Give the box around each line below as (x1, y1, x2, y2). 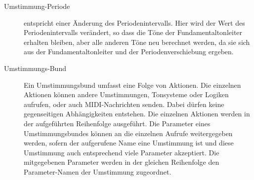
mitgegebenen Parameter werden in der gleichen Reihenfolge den (24, 157, 219, 167)
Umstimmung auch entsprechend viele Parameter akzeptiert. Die (24, 147, 219, 157)
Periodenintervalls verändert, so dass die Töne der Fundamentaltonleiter (24, 27, 243, 37)
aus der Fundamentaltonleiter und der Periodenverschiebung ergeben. (24, 46, 234, 57)
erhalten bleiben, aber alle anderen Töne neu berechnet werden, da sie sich (24, 36, 250, 47)
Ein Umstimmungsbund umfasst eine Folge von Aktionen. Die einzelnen (24, 79, 241, 90)
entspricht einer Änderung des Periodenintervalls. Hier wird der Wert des (24, 17, 245, 28)
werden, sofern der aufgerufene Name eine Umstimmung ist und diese (24, 138, 234, 148)
